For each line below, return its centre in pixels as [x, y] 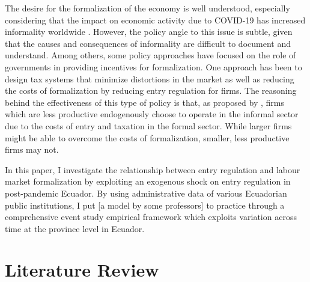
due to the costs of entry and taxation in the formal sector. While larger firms [148, 125]
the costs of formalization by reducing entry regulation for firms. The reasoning [151, 90]
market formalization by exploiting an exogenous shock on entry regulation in [148, 181]
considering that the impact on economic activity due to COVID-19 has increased [155, 20]
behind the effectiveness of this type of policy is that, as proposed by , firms [144, 102]
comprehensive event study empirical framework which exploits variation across [151, 217]
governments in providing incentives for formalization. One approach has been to [153, 66]
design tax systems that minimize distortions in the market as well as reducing [150, 78]
